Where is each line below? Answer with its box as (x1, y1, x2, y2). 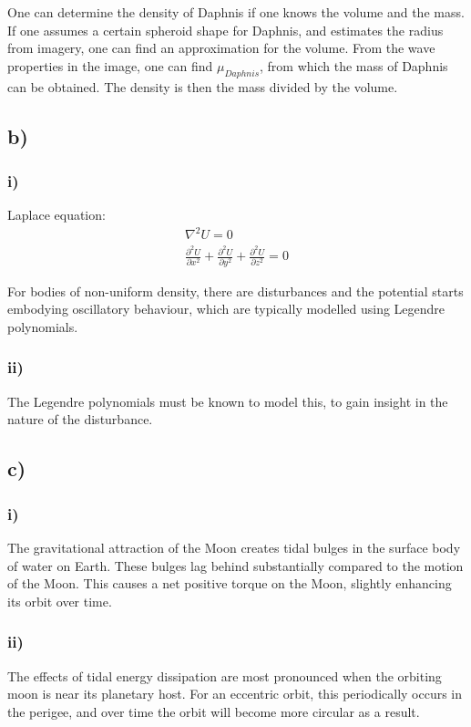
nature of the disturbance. (7, 410, 153, 429)
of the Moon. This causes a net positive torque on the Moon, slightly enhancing (7, 574, 452, 593)
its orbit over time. (7, 591, 112, 610)
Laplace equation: (7, 205, 106, 224)
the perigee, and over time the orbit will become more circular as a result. (7, 701, 420, 721)
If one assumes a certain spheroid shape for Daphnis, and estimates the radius (7, 20, 444, 39)
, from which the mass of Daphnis (260, 56, 448, 75)
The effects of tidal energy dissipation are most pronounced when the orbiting (7, 666, 442, 685)
